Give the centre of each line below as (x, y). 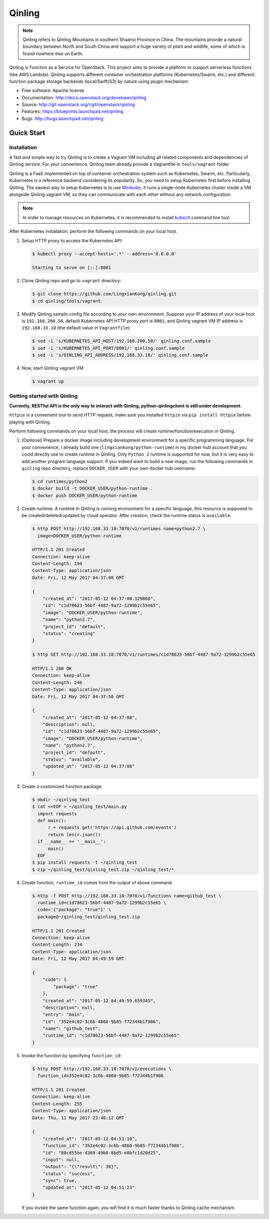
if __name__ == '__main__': (72, 842)
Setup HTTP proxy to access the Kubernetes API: (72, 240)
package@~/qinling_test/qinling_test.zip (89, 916)
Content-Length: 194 (57, 564)
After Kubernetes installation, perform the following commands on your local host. (93, 231)
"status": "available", (71, 760)
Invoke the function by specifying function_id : (72, 1055)
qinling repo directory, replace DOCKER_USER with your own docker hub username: (109, 468)
